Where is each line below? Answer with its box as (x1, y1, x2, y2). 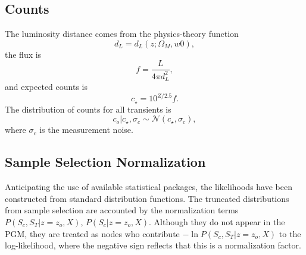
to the (279, 227, 301, 240)
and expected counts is (5, 80, 88, 93)
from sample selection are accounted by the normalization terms (5, 204, 239, 216)
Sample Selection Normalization (5, 153, 206, 171)
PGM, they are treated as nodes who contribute (5, 227, 180, 240)
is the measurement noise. (39, 123, 133, 136)
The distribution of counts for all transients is (5, 102, 171, 115)
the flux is (5, 48, 42, 60)
